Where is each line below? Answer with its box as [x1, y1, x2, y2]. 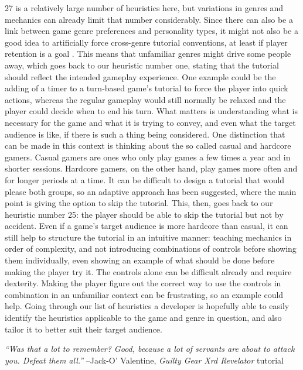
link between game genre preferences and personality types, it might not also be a [5, 25, 298, 37]
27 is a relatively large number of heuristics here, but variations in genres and [5, 2, 284, 13]
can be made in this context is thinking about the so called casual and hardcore [5, 139, 291, 152]
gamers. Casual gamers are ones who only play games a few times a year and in [5, 150, 291, 163]
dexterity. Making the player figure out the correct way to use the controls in [5, 277, 281, 289]
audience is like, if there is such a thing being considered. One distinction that [5, 128, 285, 140]
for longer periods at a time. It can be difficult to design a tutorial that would [5, 173, 285, 186]
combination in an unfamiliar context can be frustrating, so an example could [5, 288, 284, 300]
